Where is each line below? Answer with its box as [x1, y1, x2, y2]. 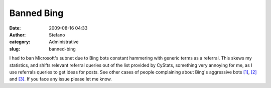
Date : [9, 25, 21, 31]
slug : [9, 45, 20, 52]
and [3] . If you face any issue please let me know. [9, 76, 112, 82]
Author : [9, 31, 26, 37]
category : [9, 39, 31, 45]
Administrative [49, 39, 79, 45]
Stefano [49, 31, 65, 37]
